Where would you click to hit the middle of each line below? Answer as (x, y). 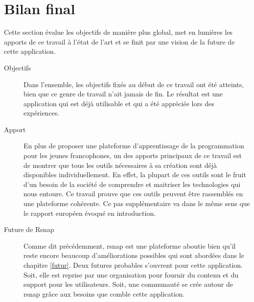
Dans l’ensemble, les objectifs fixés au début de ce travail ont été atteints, (134, 84)
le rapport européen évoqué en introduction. (90, 213)
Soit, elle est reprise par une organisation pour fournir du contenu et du (131, 274)
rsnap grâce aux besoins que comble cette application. (104, 293)
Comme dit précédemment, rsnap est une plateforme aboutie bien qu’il (130, 245)
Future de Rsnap (29, 229)
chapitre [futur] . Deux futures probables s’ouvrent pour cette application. (133, 265)
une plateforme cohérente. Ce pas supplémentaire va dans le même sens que (137, 203)
